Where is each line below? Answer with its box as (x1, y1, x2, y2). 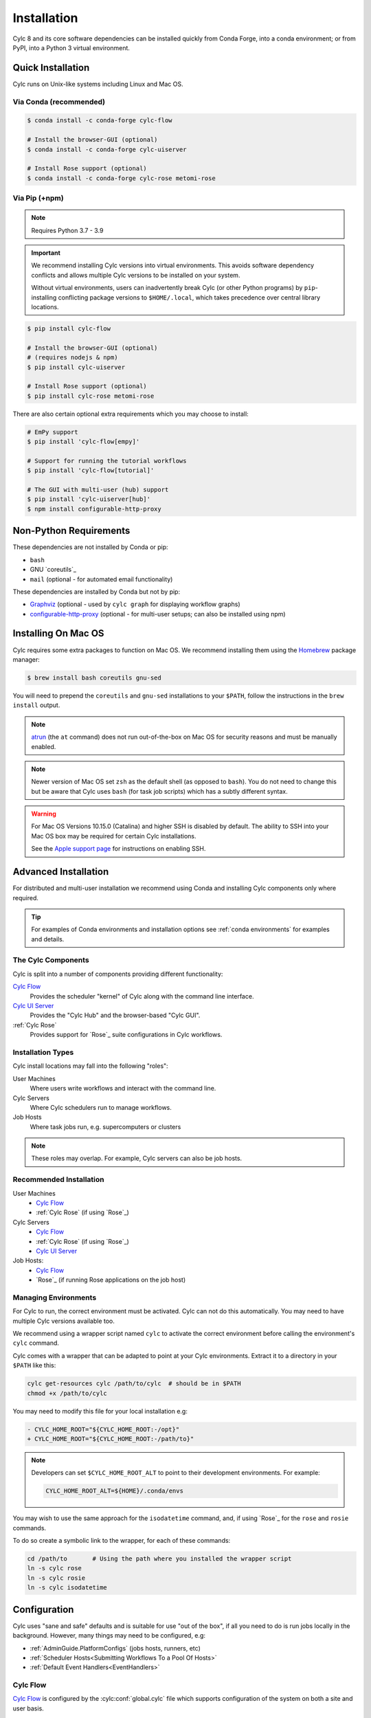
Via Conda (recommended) (12, 97, 106, 107)
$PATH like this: (12, 1361, 56, 1370)
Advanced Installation (12, 866, 109, 878)
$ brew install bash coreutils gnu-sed (27, 673, 161, 682)
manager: (12, 655, 41, 663)
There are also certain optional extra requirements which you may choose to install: (12, 410, 249, 418)
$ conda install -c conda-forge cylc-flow (27, 117, 172, 124)
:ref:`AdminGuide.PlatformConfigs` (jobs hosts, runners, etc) (30, 1644, 201, 1652)
